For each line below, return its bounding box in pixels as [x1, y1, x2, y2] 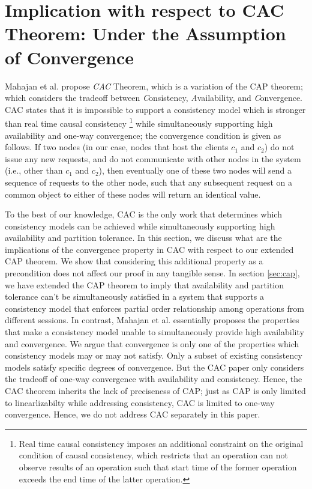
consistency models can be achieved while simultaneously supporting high [5, 219, 275, 232]
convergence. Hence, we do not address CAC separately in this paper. [5, 408, 260, 421]
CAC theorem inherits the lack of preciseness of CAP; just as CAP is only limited [5, 384, 306, 396]
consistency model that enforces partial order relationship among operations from [5, 302, 304, 314]
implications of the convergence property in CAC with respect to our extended [5, 243, 294, 255]
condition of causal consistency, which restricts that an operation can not [19, 449, 288, 461]
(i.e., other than [5, 164, 63, 177]
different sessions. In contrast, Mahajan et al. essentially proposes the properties [5, 314, 299, 326]
